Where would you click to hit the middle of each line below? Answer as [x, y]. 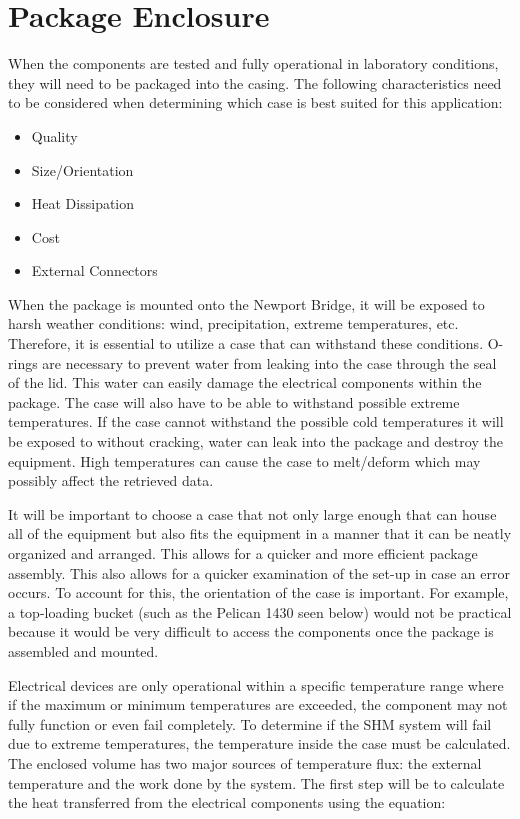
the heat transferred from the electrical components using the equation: [227, 802]
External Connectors [94, 270]
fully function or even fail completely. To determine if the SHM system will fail [250, 723]
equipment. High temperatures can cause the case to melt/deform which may [244, 460]
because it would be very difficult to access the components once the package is [251, 631]
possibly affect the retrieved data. [111, 480]
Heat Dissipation [83, 203]
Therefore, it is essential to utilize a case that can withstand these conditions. [246, 343]
